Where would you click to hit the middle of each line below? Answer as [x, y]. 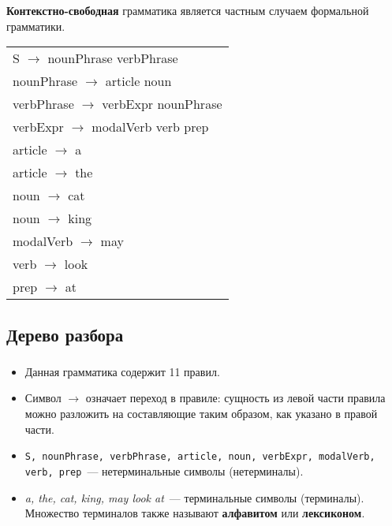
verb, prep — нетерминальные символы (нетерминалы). [164, 470]
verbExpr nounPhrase [162, 104]
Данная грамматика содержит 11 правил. [122, 371]
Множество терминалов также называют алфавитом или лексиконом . [195, 513]
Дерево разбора [65, 334]
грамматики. [36, 26]
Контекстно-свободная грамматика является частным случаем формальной [188, 10]
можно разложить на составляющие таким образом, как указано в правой [201, 413]
